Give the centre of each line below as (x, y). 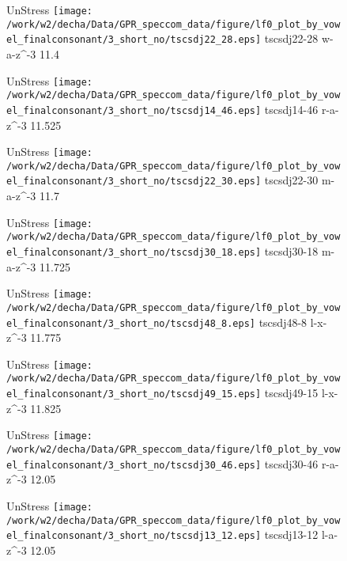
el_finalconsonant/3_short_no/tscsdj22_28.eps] (134, 40)
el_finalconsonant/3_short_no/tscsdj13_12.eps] (134, 536)
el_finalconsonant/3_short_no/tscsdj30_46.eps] (134, 465)
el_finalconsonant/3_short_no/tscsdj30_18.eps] (134, 252)
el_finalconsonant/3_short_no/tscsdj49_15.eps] (134, 394)
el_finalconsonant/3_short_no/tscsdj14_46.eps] (134, 110)
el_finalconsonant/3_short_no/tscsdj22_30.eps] (134, 182)
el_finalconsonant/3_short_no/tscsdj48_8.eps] (131, 323)
